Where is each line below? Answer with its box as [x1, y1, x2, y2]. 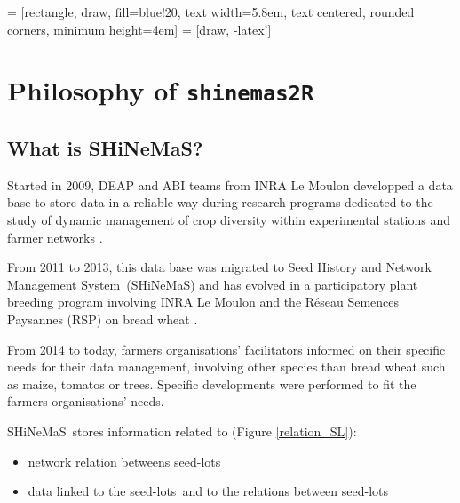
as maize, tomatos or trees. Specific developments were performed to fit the [7, 374, 416, 393]
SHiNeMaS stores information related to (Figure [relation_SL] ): [7, 422, 357, 441]
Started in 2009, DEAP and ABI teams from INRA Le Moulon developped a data [7, 175, 453, 194]
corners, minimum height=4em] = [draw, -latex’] [7, 20, 272, 38]
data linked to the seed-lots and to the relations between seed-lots [28, 482, 389, 500]
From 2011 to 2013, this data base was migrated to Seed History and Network [7, 258, 432, 276]
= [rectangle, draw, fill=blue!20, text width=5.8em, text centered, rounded [7, 3, 415, 20]
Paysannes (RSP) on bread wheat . [7, 310, 198, 329]
